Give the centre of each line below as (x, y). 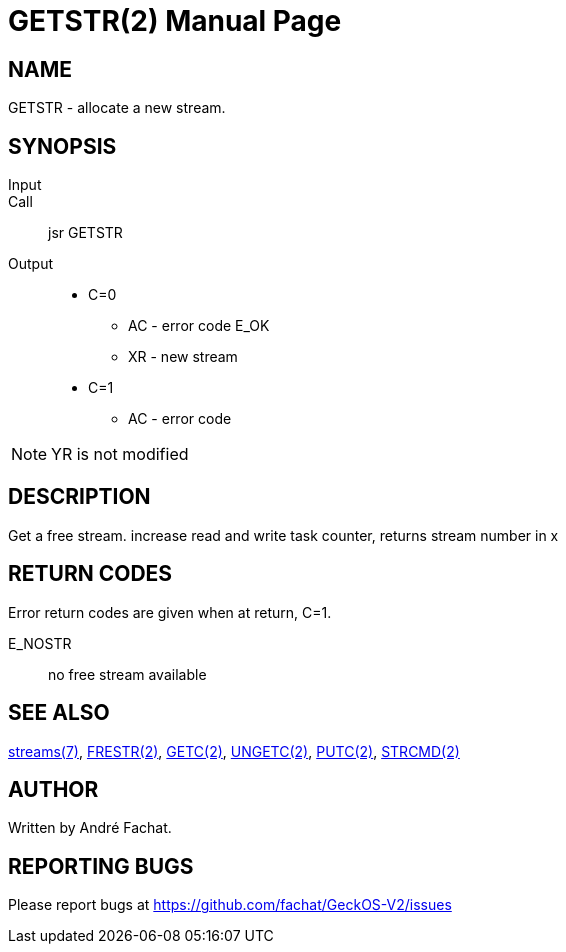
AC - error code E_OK (199, 326)
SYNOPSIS (62, 146)
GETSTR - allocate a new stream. (117, 108)
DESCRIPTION (79, 497)
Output (30, 264)
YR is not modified (120, 454)
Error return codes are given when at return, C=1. (170, 612)
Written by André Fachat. (90, 828)
